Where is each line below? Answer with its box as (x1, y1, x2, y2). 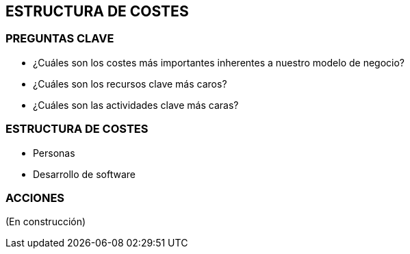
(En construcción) (5, 216, 86, 228)
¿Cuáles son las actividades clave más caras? (33, 99, 239, 111)
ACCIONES (5, 190, 65, 205)
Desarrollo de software (33, 168, 136, 180)
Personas (33, 147, 75, 159)
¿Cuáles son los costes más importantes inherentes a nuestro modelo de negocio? (33, 56, 405, 68)
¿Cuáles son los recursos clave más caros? (33, 77, 227, 90)
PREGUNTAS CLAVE (5, 31, 114, 46)
